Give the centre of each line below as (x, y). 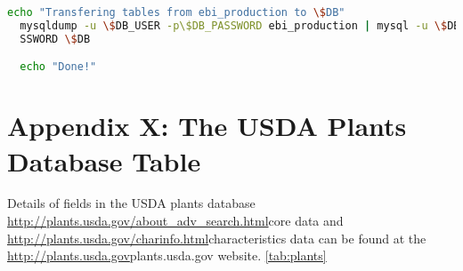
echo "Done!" (58, 67)
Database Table (104, 160)
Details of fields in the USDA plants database (131, 203)
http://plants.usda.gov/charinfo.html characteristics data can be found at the (217, 238)
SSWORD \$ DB (55, 39)
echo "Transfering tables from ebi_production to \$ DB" (176, 12)
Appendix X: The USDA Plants (207, 126)
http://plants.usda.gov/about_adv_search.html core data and (175, 221)
